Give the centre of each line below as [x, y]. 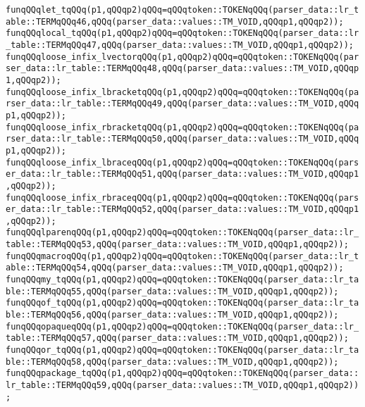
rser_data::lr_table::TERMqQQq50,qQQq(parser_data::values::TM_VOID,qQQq [182, 139]
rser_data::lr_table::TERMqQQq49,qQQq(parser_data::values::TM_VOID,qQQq [182, 104]
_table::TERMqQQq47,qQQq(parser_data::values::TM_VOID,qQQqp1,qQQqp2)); [180, 45]
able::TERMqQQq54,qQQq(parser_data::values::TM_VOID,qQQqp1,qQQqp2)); [175, 268]
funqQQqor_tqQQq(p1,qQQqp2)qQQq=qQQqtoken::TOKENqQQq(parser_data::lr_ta [182, 350]
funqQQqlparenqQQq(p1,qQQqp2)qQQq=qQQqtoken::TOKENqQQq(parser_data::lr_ [182, 233]
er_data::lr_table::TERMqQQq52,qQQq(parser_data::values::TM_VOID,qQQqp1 [182, 209]
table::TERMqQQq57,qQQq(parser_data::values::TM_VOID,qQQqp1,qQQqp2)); [177, 338]
